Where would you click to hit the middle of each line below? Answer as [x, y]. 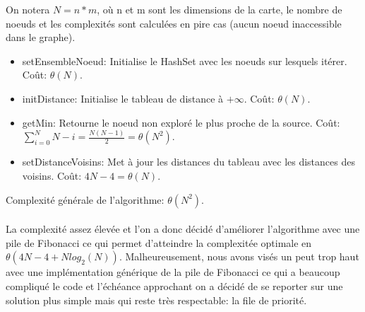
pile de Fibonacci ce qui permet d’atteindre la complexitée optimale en [159, 242]
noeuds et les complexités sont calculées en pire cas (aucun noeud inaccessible [174, 23]
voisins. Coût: [52, 176]
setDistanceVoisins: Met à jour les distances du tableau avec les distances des [189, 162]
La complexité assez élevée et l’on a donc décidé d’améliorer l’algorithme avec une [183, 229]
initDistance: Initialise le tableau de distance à [123, 98]
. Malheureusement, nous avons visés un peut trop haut [239, 256]
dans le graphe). [41, 37]
